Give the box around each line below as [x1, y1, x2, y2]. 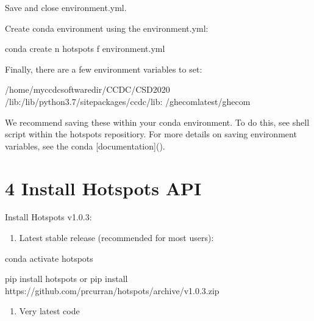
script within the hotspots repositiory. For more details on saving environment [5, 128, 297, 140]
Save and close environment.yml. [5, 1, 127, 13]
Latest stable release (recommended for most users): [19, 231, 214, 244]
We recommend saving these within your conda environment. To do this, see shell [5, 115, 310, 128]
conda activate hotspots [5, 251, 93, 264]
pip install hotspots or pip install [5, 272, 128, 285]
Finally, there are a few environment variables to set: [5, 62, 202, 75]
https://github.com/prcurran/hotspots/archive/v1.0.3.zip [5, 284, 219, 297]
